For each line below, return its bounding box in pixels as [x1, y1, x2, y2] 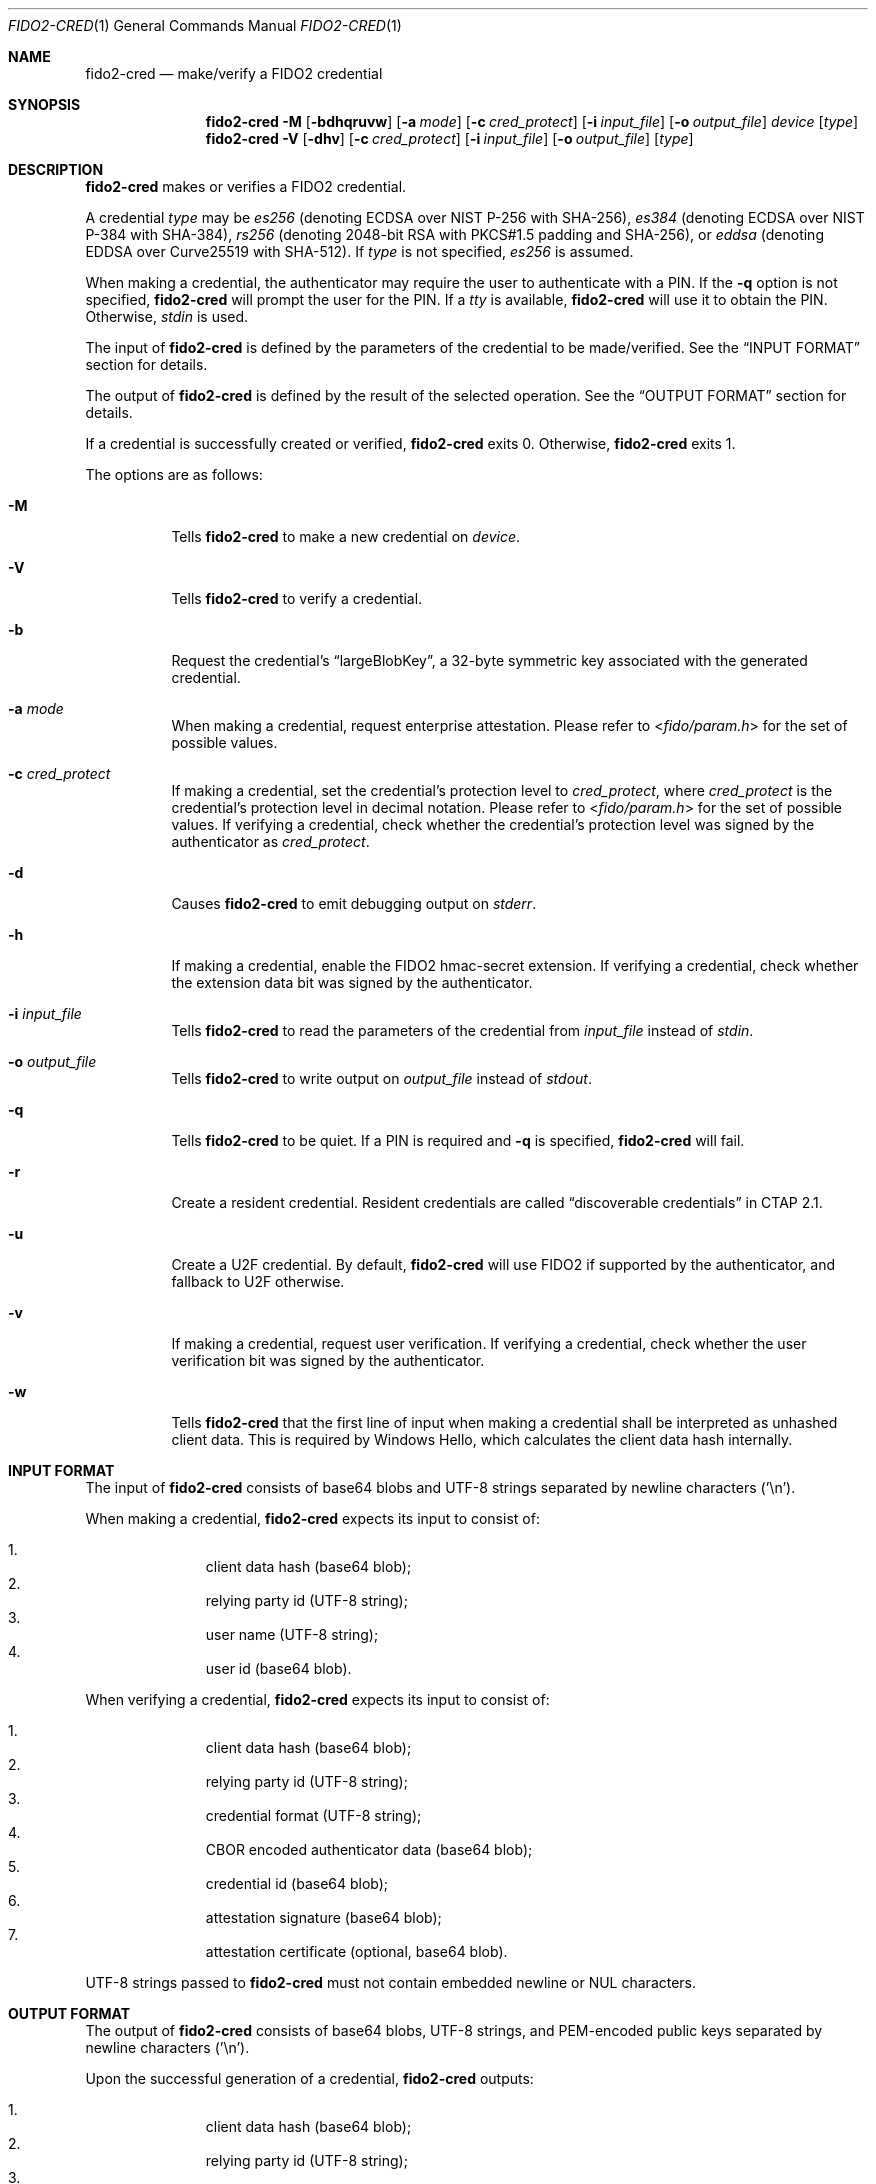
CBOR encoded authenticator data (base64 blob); [205, 1841, 533, 1858]
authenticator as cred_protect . [171, 833, 370, 850]
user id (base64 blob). [205, 1660, 352, 1677]
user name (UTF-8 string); [205, 1626, 379, 1643]
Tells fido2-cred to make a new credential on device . [171, 528, 521, 545]
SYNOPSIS [8, 96, 81, 113]
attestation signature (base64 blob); [205, 1909, 442, 1926]
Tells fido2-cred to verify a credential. [171, 590, 423, 607]
